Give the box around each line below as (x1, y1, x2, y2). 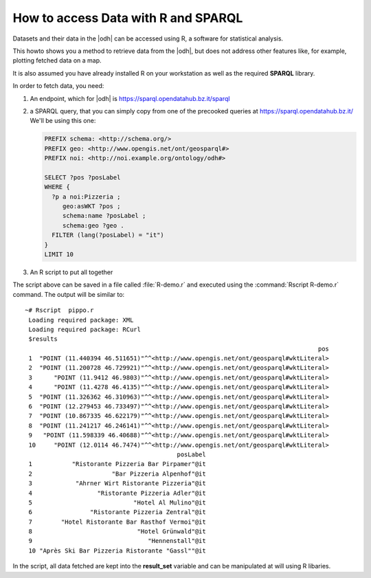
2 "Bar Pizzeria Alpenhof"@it (28, 469, 206, 478)
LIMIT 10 (44, 250, 74, 258)
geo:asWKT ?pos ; (62, 203, 121, 210)
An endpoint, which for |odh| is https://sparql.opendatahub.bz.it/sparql (30, 94, 230, 102)
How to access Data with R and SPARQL (12, 10, 243, 25)
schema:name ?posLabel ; (62, 212, 146, 220)
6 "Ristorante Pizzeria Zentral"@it (28, 509, 206, 516)
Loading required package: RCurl (28, 325, 141, 333)
